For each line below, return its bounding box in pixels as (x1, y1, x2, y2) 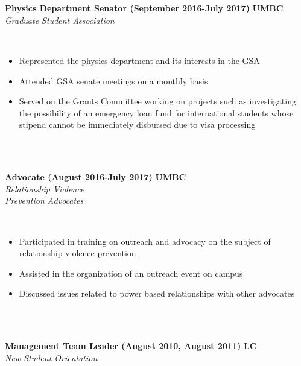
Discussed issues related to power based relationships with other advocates (19, 287, 295, 300)
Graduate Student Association (5, 13, 115, 26)
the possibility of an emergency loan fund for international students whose (19, 106, 294, 119)
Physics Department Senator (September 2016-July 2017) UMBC (5, 2, 284, 14)
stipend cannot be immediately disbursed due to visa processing (19, 118, 256, 131)
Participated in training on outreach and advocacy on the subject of (19, 235, 271, 247)
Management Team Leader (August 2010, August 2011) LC (5, 339, 257, 352)
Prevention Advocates (5, 194, 84, 207)
